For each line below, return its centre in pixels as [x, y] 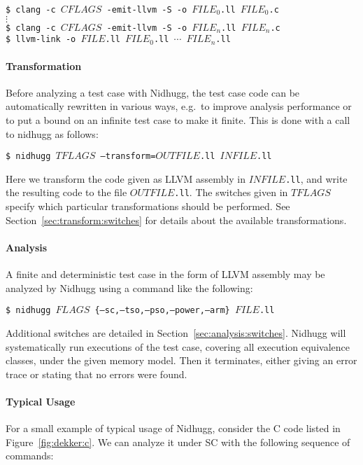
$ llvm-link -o [41, 40]
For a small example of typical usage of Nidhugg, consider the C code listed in [173, 428]
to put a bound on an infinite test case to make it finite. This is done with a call [178, 119]
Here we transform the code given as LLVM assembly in [126, 178]
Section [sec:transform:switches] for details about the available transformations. [176, 220]
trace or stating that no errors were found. [97, 374]
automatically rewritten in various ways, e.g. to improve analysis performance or [179, 106]
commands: [30, 456]
